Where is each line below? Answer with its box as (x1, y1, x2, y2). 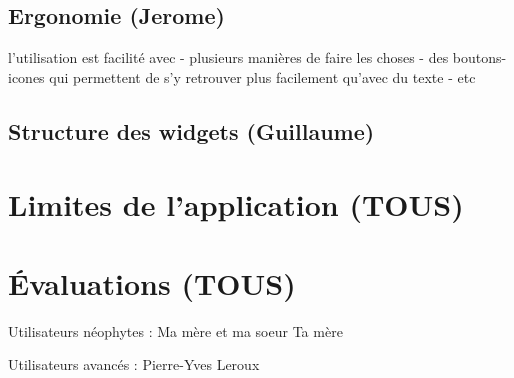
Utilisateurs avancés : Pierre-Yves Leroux (8, 354, 260, 375)
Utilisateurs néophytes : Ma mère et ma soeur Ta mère (8, 320, 343, 341)
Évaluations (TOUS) (8, 262, 296, 303)
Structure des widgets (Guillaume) (8, 115, 375, 146)
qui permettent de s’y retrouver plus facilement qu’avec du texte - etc (49, 66, 476, 87)
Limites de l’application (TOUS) (8, 184, 464, 225)
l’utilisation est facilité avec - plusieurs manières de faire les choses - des (8, 47, 449, 68)
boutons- (452, 47, 507, 68)
